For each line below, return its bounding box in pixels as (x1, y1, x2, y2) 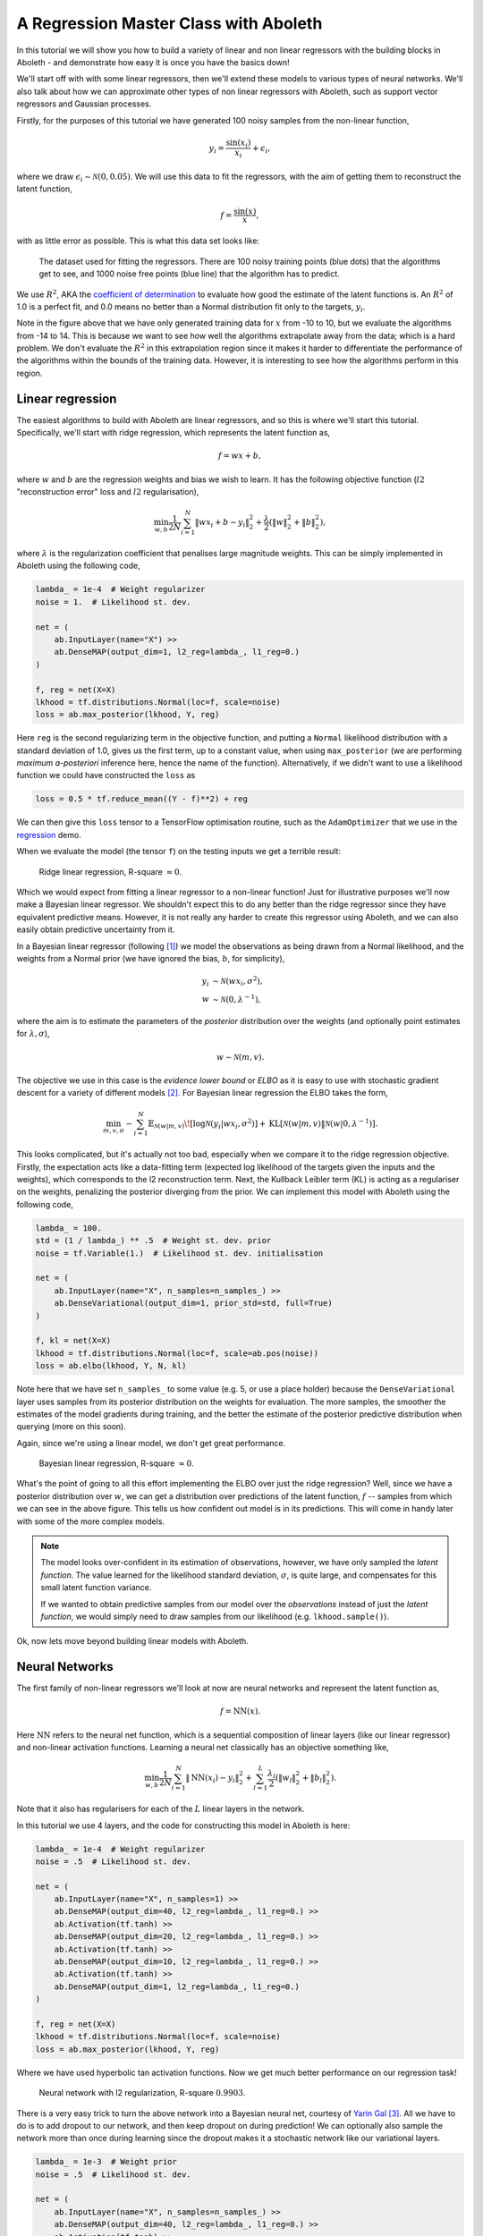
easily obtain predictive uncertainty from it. (16, 924, 175, 935)
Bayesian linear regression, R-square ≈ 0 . (38, 1458, 194, 1469)
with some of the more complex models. (16, 1516, 165, 1527)
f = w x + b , (217, 451, 261, 461)
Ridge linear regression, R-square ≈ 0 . (38, 866, 182, 877)
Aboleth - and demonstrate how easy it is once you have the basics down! (16, 56, 290, 67)
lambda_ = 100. (35, 1223, 102, 1233)
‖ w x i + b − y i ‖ (194, 517, 250, 529)
